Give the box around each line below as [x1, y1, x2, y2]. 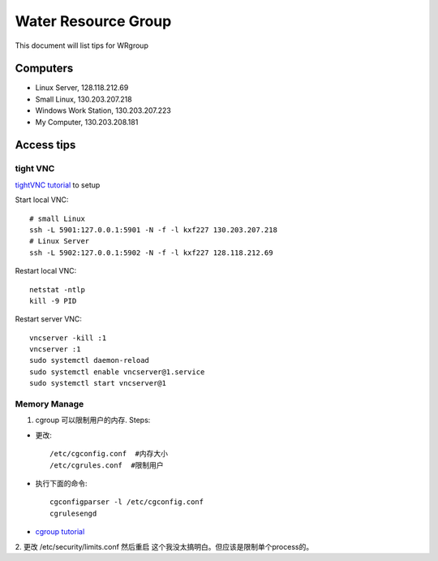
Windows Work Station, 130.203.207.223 [35, 106, 172, 115]
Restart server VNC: [15, 314, 83, 324]
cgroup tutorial [35, 527, 85, 537]
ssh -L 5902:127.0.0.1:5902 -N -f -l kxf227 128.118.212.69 [29, 248, 273, 257]
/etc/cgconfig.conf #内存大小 [49, 449, 169, 459]
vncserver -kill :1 [29, 333, 107, 343]
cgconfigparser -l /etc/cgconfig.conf [49, 498, 204, 507]
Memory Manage [15, 399, 84, 410]
